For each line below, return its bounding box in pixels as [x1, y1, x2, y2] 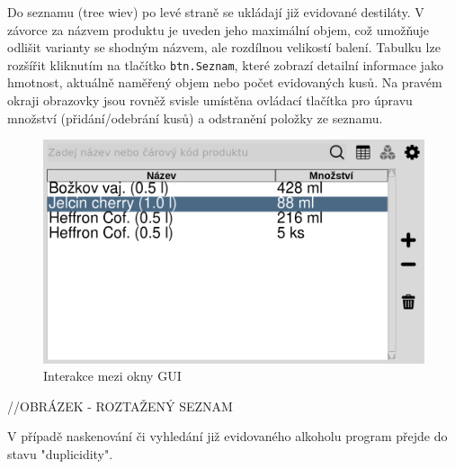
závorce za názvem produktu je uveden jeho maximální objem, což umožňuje [7, 20, 430, 39]
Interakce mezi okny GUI [43, 366, 182, 385]
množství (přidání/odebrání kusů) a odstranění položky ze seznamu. [7, 108, 383, 127]
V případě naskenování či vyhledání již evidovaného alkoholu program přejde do [7, 427, 448, 446]
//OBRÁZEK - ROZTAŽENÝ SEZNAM [7, 396, 233, 415]
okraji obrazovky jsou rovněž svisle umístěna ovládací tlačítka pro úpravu [7, 91, 413, 110]
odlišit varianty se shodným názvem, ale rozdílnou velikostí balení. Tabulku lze [7, 38, 441, 57]
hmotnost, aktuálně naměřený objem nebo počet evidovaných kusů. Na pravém [7, 73, 442, 92]
